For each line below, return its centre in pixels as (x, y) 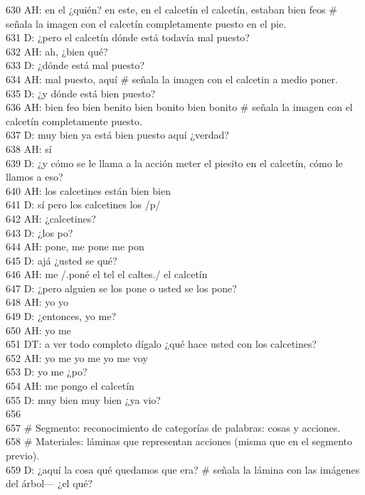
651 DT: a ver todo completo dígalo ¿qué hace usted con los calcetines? (162, 344)
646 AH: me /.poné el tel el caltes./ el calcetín (107, 274)
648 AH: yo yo (37, 302)
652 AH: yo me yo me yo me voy (77, 357)
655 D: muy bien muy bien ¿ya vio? (83, 399)
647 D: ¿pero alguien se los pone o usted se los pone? (121, 288)
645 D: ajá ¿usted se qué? (62, 260)
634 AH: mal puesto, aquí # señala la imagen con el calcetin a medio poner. (172, 79)
